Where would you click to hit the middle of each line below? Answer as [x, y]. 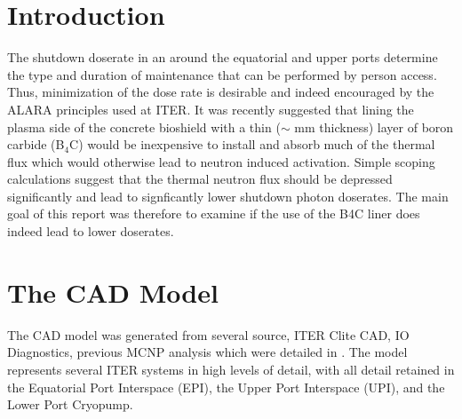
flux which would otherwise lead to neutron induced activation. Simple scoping [221, 161]
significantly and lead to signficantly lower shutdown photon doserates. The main [228, 196]
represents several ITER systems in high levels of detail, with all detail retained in [231, 369]
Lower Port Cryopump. [70, 404]
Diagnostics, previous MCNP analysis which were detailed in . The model [207, 352]
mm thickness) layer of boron [374, 126]
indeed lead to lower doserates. [91, 231]
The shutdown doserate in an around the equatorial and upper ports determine [223, 57]
